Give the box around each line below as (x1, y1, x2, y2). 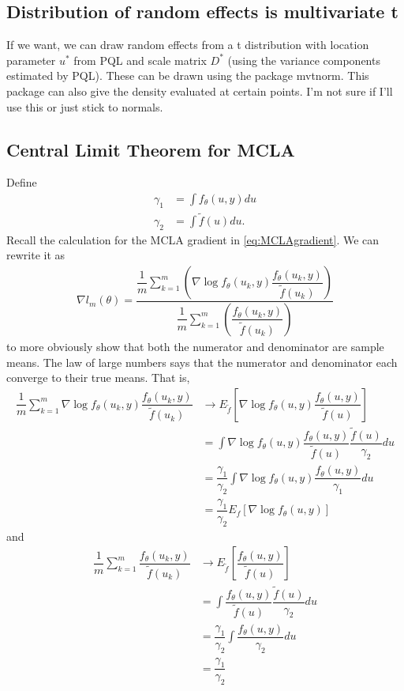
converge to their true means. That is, (6, 369, 190, 386)
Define (6, 174, 37, 191)
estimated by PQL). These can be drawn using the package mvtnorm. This (6, 67, 369, 84)
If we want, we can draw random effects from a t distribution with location (6, 36, 369, 53)
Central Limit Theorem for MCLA (6, 137, 295, 161)
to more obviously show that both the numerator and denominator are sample (6, 338, 384, 354)
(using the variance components (227, 51, 380, 68)
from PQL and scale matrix (73, 51, 207, 68)
